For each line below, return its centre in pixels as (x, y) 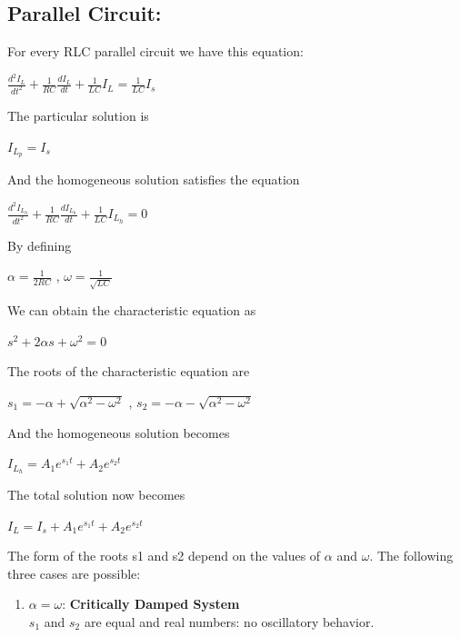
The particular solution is (78, 115)
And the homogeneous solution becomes (119, 432)
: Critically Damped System (151, 604)
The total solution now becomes (96, 494)
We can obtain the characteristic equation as (132, 310)
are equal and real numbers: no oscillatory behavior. (229, 621)
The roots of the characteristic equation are (129, 371)
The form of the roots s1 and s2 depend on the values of (164, 556)
